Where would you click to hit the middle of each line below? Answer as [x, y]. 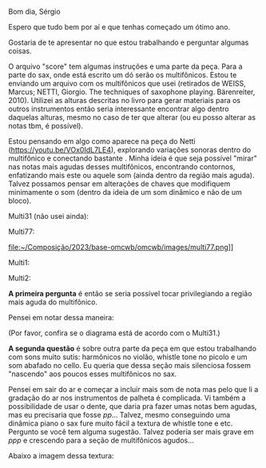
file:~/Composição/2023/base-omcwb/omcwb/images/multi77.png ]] [121, 247]
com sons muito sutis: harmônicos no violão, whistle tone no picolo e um [128, 357]
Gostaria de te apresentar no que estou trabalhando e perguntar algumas [129, 42]
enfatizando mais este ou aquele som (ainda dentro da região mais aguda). [131, 175]
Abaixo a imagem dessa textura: [61, 456]
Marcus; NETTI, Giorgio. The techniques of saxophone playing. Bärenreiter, [132, 92]
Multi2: [20, 278]
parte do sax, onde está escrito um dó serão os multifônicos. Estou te [123, 75]
